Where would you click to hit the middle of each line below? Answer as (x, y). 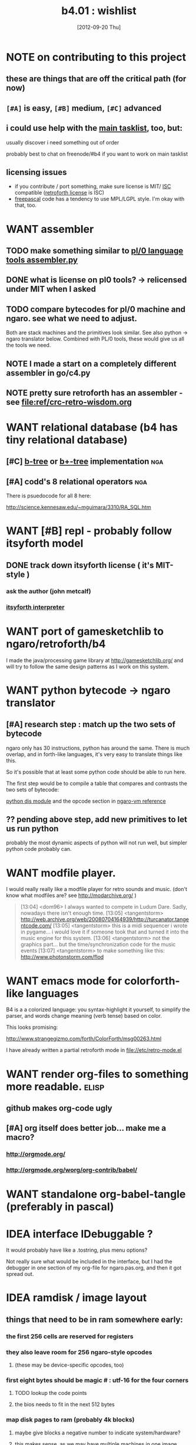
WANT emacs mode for (64, 981)
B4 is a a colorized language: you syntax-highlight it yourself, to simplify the (98, 1009)
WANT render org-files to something (97, 1074)
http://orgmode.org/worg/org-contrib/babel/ (72, 1170)
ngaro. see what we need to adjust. (72, 319)
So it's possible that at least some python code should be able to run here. (96, 772)
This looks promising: (32, 1027)
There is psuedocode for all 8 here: (49, 496)
